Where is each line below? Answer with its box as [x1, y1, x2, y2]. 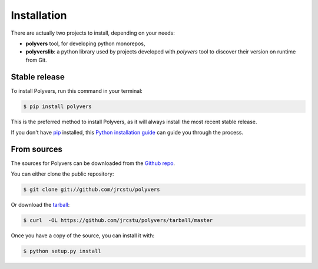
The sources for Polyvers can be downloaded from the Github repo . [11, 159, 175, 167]
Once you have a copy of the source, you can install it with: [11, 232, 155, 239]
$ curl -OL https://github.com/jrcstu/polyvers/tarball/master [23, 217, 213, 224]
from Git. [25, 56, 47, 63]
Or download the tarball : [11, 201, 70, 209]
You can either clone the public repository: [11, 170, 114, 177]
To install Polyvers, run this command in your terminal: [11, 87, 143, 94]
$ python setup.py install [23, 248, 101, 255]
